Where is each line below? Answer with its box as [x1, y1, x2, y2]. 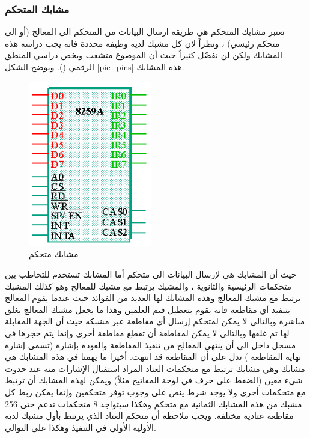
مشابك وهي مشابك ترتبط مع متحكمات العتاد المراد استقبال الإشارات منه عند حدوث [5, 362, 305, 374]
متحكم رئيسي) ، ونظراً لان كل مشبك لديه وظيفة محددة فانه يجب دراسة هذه [5, 37, 280, 49]
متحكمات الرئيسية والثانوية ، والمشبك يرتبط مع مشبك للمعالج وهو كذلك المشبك [5, 279, 292, 292]
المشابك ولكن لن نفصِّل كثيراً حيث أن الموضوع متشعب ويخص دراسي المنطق [5, 49, 282, 61]
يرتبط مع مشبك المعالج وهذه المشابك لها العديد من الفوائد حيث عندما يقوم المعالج [5, 291, 301, 304]
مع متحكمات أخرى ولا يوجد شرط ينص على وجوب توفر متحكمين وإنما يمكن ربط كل [5, 385, 306, 398]
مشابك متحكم [29, 248, 79, 260]
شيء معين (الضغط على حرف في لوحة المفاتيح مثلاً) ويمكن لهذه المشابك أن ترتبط [5, 374, 303, 386]
